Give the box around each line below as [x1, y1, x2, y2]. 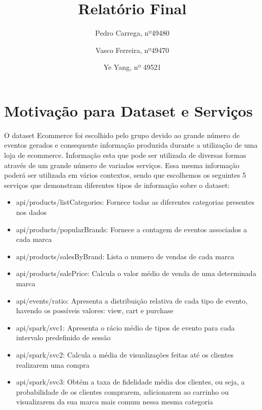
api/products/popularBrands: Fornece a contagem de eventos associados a [16, 224, 247, 234]
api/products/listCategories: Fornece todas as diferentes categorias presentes [16, 197, 254, 207]
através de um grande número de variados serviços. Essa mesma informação [4, 159, 240, 170]
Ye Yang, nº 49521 [103, 62, 161, 72]
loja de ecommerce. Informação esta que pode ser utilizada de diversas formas [4, 150, 246, 160]
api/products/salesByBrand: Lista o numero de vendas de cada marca [16, 251, 235, 261]
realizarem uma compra [16, 359, 90, 370]
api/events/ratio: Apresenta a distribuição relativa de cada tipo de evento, [16, 295, 248, 306]
